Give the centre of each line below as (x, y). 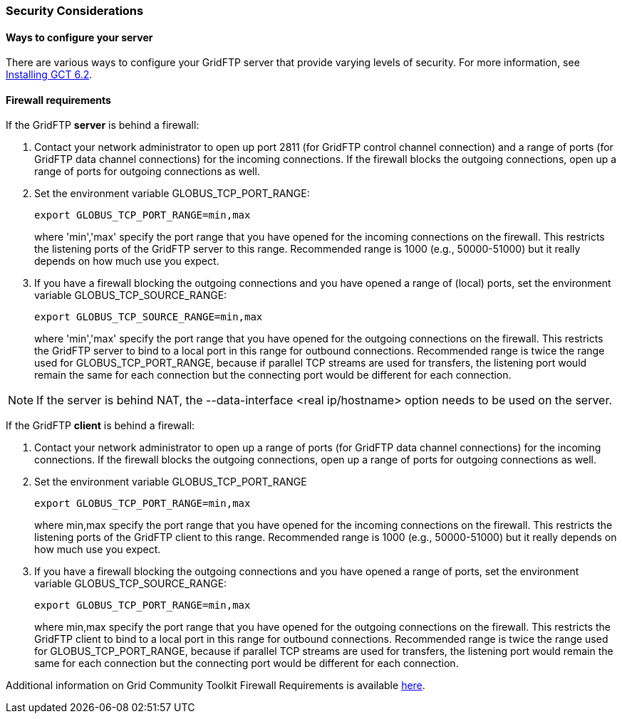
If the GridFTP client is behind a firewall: (100, 426)
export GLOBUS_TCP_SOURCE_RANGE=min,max (149, 317)
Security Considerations (75, 11)
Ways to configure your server (79, 37)
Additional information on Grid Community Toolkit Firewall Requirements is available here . (216, 686)
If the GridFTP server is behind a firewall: (103, 125)
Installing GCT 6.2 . (49, 75)
